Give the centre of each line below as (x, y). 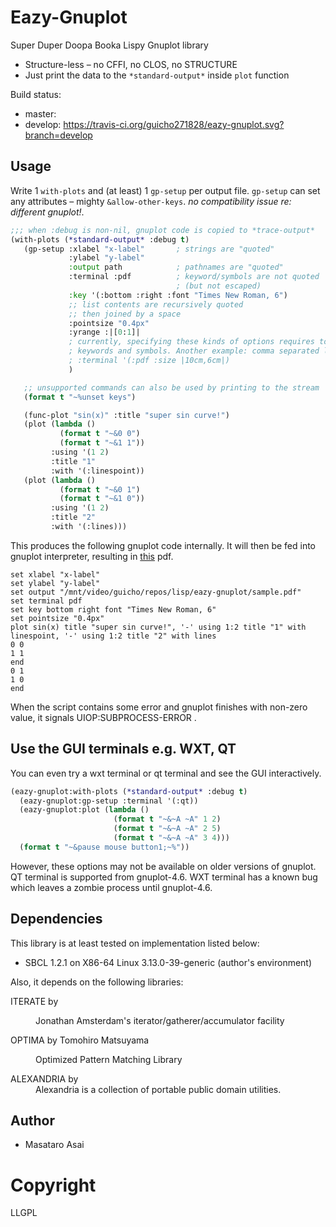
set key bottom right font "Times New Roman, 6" (113, 609)
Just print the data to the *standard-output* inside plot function (157, 75)
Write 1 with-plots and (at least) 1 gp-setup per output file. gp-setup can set (165, 190)
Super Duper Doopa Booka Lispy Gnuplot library (109, 45)
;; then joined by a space (125, 314)
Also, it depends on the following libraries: (97, 982)
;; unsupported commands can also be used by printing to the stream (171, 387)
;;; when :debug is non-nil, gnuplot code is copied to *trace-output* (162, 230)
